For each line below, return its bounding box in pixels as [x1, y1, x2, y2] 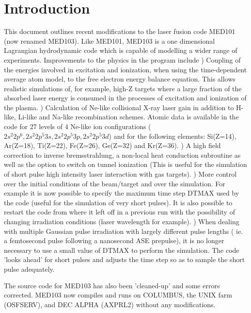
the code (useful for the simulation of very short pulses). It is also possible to [4, 197, 233, 207]
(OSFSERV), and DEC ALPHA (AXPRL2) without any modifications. [4, 299, 216, 309]
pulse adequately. [4, 264, 55, 274]
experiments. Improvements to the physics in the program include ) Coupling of [4, 54, 241, 65]
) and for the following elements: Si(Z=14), [109, 131, 236, 141]
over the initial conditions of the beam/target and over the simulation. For [4, 178, 225, 188]
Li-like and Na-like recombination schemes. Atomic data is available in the [18, 112, 239, 122]
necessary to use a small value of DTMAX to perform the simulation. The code [4, 245, 239, 255]
